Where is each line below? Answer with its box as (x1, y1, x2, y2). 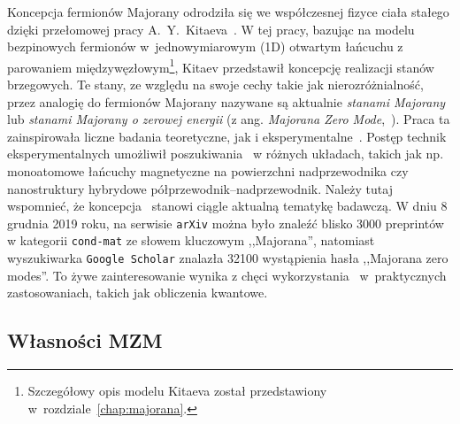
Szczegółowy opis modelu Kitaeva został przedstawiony (27, 382, 327, 400)
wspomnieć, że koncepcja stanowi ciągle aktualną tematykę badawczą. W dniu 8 (7, 197, 448, 215)
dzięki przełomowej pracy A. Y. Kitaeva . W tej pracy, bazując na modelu (7, 19, 415, 38)
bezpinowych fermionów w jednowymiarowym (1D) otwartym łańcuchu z (7, 37, 403, 56)
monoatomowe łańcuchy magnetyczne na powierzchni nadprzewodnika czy (7, 162, 409, 180)
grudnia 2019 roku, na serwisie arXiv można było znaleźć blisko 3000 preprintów (7, 213, 444, 232)
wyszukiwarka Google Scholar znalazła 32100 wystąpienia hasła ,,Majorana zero (7, 249, 448, 267)
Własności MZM (7, 327, 163, 354)
